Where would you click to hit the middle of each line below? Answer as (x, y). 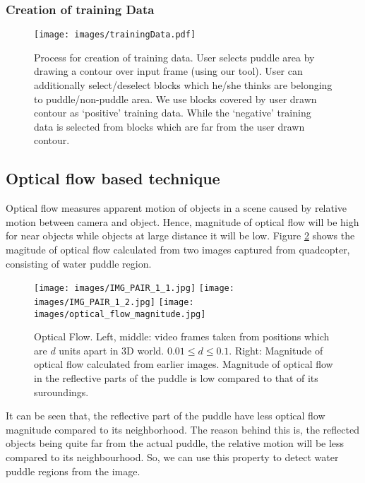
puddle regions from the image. (73, 471)
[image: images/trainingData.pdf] (115, 35)
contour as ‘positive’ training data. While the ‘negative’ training (173, 113)
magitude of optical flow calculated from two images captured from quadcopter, (178, 250)
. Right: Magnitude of (276, 350)
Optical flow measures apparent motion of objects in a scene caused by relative (176, 208)
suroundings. (61, 392)
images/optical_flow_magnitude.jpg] (120, 314)
